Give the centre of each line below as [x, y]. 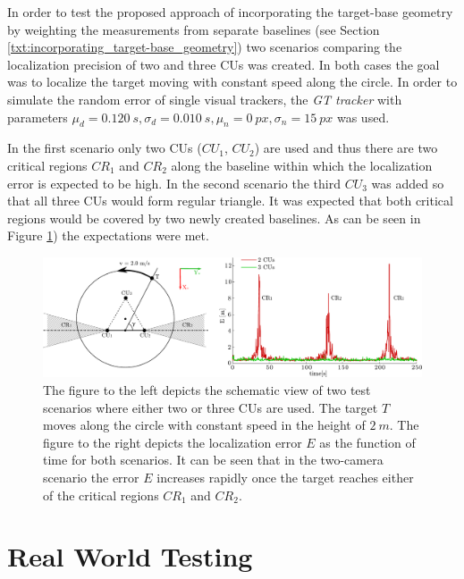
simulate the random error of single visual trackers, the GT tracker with [205, 99]
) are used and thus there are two [346, 148]
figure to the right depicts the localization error [173, 442]
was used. [363, 117]
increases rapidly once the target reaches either [285, 478]
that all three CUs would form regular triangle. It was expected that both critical [230, 201]
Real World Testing [130, 556]
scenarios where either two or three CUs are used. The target [211, 407]
